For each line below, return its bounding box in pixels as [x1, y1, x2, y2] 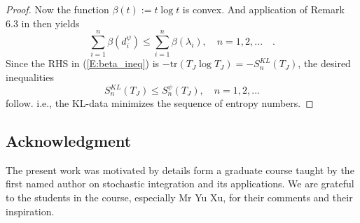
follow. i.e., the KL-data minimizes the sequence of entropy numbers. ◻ [6, 96, 314, 110]
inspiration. [6, 203, 55, 218]
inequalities [6, 69, 54, 84]
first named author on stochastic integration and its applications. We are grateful [6, 176, 354, 191]
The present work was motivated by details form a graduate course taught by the [6, 162, 354, 177]
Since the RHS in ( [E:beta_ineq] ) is [6, 56, 160, 71]
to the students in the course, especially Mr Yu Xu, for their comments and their [6, 189, 353, 204]
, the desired [298, 56, 351, 71]
